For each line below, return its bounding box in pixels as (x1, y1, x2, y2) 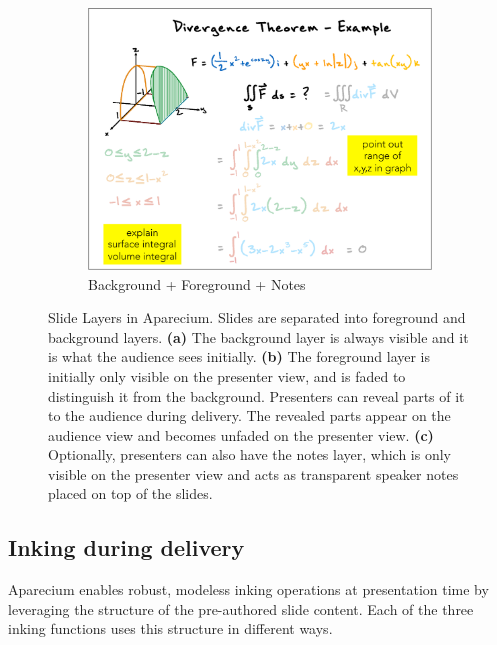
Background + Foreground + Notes (88, 273, 306, 294)
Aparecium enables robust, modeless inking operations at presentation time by (8, 579, 489, 600)
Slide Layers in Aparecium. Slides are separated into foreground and (48, 307, 466, 328)
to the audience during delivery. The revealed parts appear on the (48, 405, 451, 426)
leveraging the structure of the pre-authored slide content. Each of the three (8, 598, 474, 619)
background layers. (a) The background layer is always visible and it (48, 326, 469, 347)
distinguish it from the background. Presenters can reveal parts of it (48, 385, 465, 406)
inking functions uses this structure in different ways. (8, 618, 333, 639)
